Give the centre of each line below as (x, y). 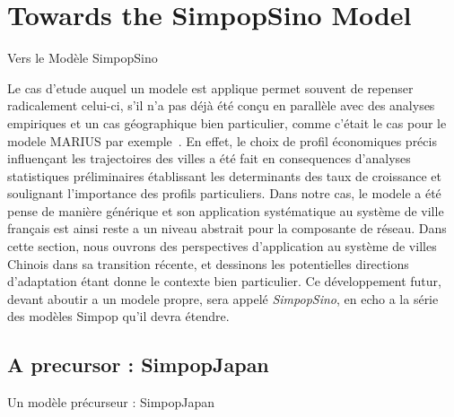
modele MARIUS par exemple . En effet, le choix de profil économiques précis (222, 140)
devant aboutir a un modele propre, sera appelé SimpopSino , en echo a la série (223, 298)
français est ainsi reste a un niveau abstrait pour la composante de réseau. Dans (227, 228)
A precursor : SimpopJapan (138, 365)
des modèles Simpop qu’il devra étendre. (118, 316)
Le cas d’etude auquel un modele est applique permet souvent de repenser (210, 87)
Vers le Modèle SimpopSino (83, 58)
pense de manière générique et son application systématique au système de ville (226, 210)
